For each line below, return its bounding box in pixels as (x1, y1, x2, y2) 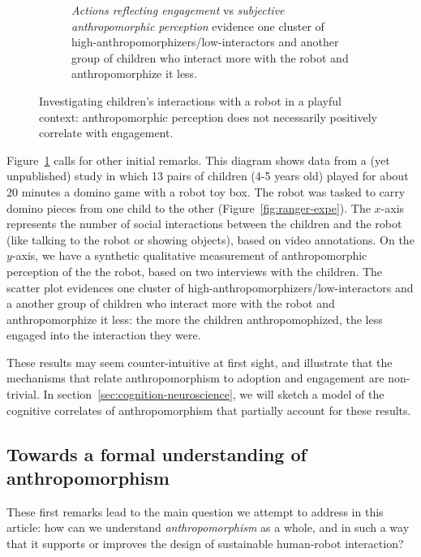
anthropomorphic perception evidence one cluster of (71, 17, 324, 34)
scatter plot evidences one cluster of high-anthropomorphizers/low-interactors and (6, 278, 414, 296)
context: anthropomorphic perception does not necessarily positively (39, 108, 377, 125)
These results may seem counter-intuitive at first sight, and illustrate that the (6, 353, 393, 370)
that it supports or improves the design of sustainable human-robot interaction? (6, 535, 404, 552)
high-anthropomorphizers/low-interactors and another (71, 33, 339, 50)
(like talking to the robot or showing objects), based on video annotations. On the (6, 231, 415, 248)
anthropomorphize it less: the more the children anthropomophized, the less (6, 310, 383, 327)
